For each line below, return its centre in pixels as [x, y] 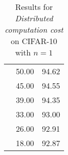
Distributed [34, 18]
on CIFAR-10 [34, 41]
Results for [34, 7]
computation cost [34, 29]
